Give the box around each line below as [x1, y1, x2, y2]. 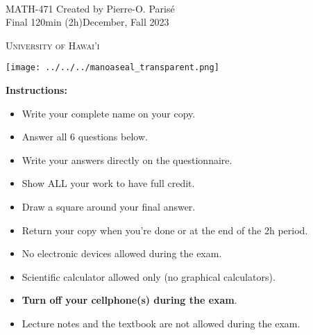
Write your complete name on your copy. [22, 106, 196, 120]
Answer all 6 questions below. [22, 129, 148, 144]
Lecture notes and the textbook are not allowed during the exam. [22, 316, 301, 330]
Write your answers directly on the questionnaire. [22, 152, 232, 167]
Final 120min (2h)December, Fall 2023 [6, 15, 169, 29]
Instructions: [6, 83, 67, 97]
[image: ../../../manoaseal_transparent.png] [6, 63, 219, 73]
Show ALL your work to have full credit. [22, 176, 195, 190]
